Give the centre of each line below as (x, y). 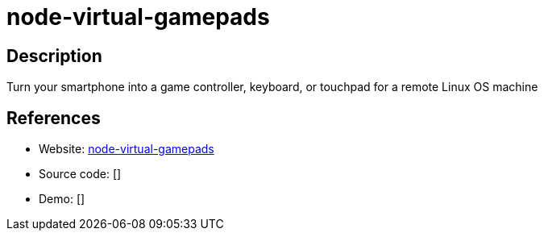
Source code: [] (80, 174)
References (54, 118)
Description (54, 56)
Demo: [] (62, 199)
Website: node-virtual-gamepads (127, 149)
